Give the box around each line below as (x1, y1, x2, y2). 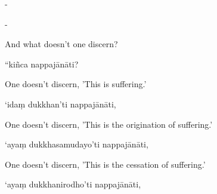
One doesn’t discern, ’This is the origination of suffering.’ (5, 118, 213, 130)
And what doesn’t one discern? (5, 38, 118, 50)
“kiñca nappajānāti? (5, 57, 79, 70)
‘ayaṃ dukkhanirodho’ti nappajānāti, (5, 178, 141, 190)
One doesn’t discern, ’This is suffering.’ (5, 78, 147, 90)
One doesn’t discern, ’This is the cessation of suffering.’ (5, 158, 206, 170)
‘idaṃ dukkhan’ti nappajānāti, (5, 97, 116, 110)
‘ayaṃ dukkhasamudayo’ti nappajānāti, (5, 138, 148, 150)
